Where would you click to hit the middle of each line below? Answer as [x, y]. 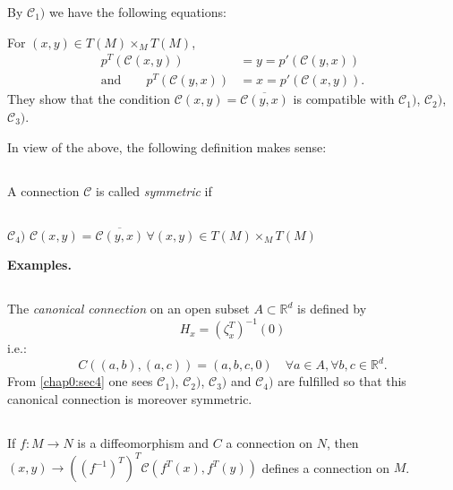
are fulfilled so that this [342, 381]
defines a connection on [326, 467]
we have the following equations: [137, 12]
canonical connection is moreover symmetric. [130, 398]
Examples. [39, 265]
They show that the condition [89, 99]
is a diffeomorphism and [143, 442]
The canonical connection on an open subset [128, 309]
